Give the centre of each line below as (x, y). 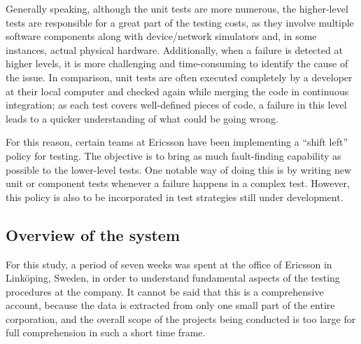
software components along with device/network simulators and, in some (161, 36)
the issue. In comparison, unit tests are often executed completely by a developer (179, 77)
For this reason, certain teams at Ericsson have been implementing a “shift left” (177, 142)
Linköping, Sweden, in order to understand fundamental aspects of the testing (173, 278)
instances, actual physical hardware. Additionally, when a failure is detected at (174, 49)
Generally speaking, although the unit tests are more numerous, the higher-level (177, 8)
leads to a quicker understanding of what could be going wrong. (142, 118)
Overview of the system (93, 234)
